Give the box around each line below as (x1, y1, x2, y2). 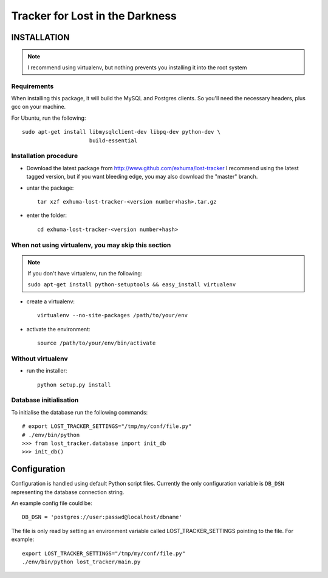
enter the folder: (26, 212, 67, 219)
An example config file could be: (11, 499, 92, 507)
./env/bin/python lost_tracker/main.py (22, 558, 141, 565)
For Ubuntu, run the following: (11, 114, 86, 122)
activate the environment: (26, 325, 91, 332)
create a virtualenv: (26, 298, 75, 305)
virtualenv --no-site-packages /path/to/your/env (37, 312, 188, 319)
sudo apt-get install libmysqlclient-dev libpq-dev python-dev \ (22, 128, 221, 136)
